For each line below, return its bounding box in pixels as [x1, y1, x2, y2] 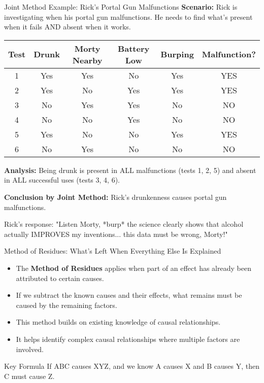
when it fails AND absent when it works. [4, 21, 131, 32]
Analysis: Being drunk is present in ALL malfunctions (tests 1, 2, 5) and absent [4, 164, 256, 175]
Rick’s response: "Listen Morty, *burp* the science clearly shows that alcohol [4, 219, 244, 229]
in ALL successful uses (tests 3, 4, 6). [4, 175, 120, 185]
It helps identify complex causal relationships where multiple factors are [16, 333, 240, 344]
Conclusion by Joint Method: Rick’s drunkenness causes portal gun [4, 191, 227, 202]
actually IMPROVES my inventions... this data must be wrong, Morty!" [4, 228, 228, 239]
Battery [118, 42, 150, 54]
